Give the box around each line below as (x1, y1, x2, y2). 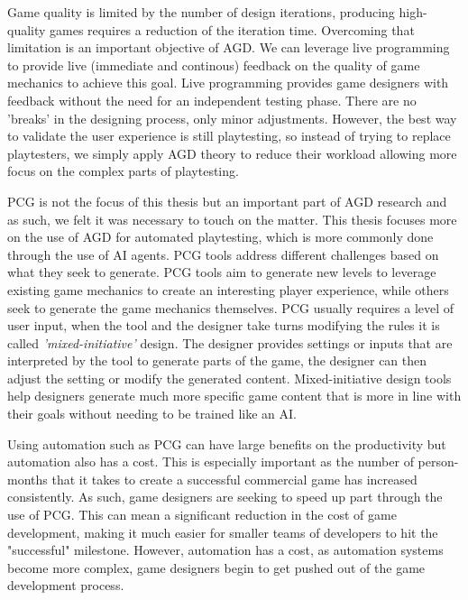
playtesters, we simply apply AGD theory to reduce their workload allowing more (7, 143, 457, 162)
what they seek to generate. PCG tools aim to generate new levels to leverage (7, 263, 436, 282)
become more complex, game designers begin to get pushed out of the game (7, 558, 426, 577)
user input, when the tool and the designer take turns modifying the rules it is (7, 316, 440, 335)
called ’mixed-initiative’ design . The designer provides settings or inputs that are (7, 333, 453, 352)
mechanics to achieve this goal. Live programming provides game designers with (7, 73, 449, 92)
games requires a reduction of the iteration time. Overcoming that (50, 20, 415, 39)
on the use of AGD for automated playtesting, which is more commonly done (7, 227, 434, 246)
